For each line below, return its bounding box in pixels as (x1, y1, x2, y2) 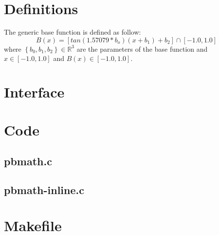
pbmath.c (4, 154, 52, 169)
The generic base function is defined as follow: (4, 27, 141, 37)
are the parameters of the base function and (76, 43, 208, 54)
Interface (4, 82, 65, 102)
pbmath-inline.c (4, 182, 84, 197)
